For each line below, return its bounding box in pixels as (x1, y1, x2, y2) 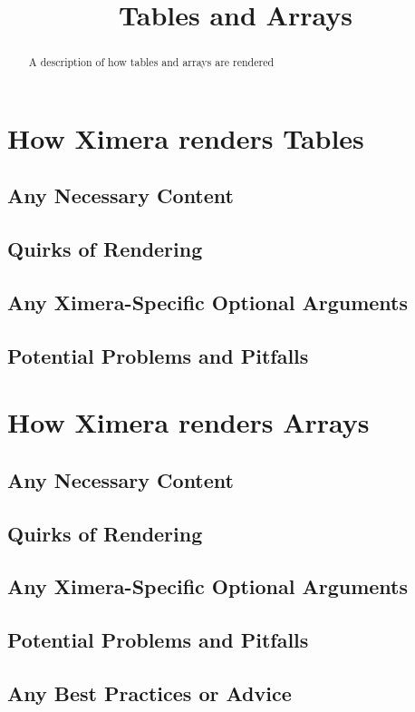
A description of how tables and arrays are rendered (28, 54, 275, 70)
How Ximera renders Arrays (7, 404, 370, 441)
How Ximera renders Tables (7, 119, 364, 156)
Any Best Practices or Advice (7, 679, 292, 707)
